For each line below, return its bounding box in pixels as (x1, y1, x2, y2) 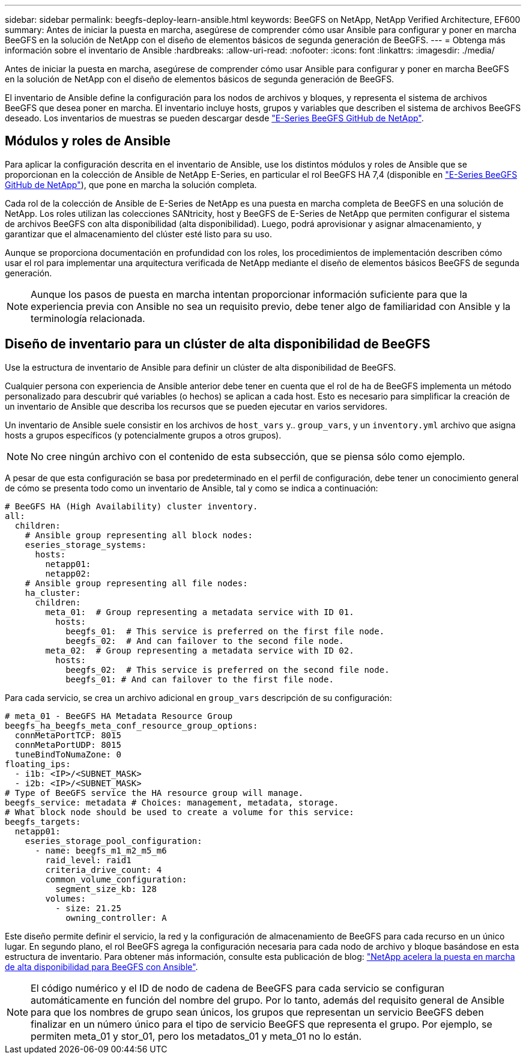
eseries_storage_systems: (25, 539, 147, 550)
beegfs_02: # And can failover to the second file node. (65, 636, 344, 646)
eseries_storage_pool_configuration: (25, 836, 202, 846)
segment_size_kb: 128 (55, 884, 157, 894)
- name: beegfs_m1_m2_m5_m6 (35, 845, 167, 855)
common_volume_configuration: (45, 874, 187, 884)
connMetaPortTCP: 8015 (14, 730, 121, 740)
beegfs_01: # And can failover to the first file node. (65, 674, 334, 684)
